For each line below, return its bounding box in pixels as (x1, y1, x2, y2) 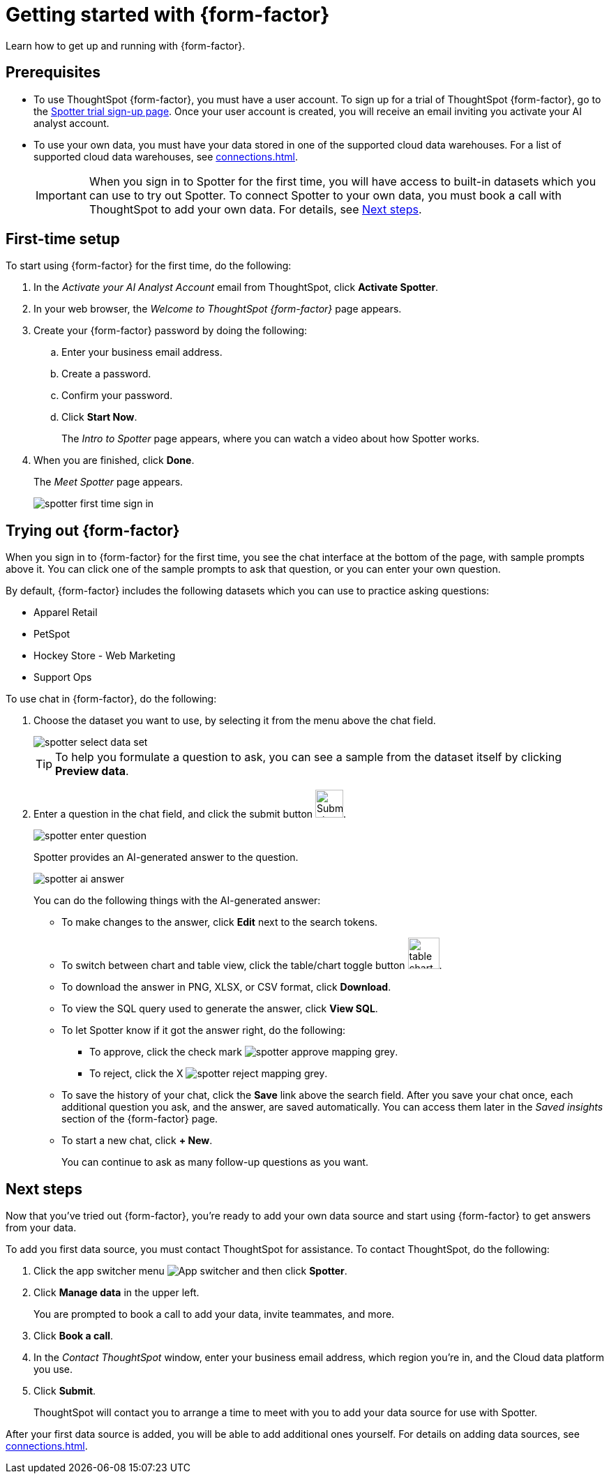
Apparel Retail (33, 606, 98, 619)
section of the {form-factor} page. (61, 1113, 218, 1125)
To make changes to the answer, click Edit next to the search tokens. (61, 916, 378, 929)
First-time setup (6, 230, 120, 248)
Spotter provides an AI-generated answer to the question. (33, 851, 299, 864)
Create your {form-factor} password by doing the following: (33, 324, 308, 337)
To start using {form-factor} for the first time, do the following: (6, 260, 292, 272)
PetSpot (33, 628, 70, 640)
